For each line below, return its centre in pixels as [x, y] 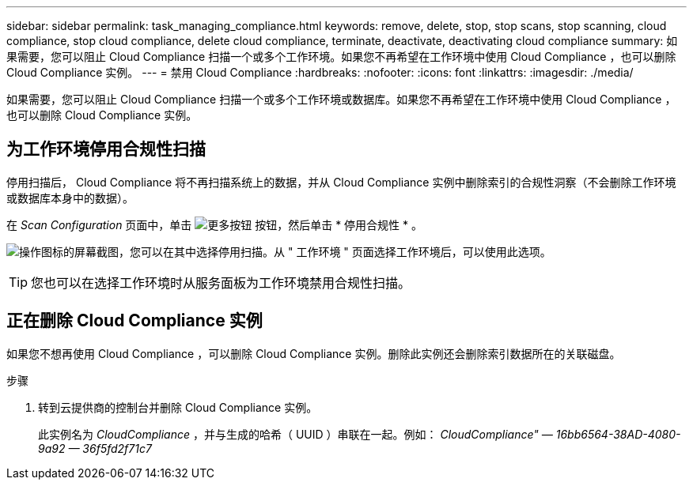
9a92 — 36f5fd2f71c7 [95, 448]
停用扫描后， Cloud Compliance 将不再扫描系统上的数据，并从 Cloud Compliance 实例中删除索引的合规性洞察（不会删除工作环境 [341, 182]
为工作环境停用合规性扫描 [106, 149]
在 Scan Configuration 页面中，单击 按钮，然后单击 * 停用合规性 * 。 [215, 224]
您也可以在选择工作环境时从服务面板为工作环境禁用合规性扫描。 [221, 283]
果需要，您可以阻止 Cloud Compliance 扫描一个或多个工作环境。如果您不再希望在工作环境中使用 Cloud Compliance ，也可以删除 [341, 57]
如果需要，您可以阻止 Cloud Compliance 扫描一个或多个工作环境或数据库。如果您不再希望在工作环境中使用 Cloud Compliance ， [341, 99]
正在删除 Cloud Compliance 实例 [134, 321]
